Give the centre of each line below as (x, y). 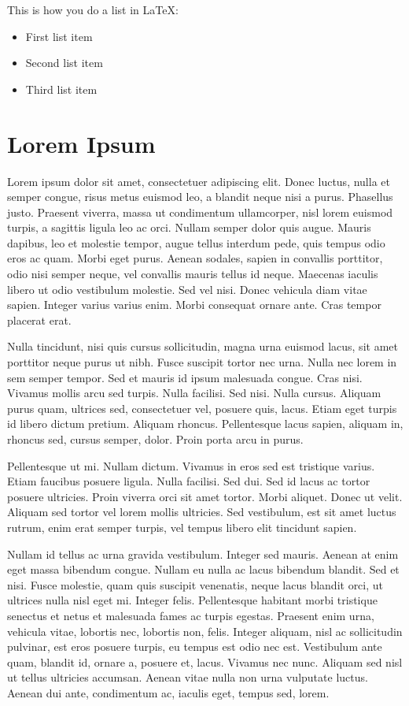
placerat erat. (39, 320)
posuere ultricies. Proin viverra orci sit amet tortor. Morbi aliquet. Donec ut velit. (205, 496)
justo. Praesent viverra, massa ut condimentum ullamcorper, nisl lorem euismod (200, 212)
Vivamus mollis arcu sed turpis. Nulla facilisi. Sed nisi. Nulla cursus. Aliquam (194, 393)
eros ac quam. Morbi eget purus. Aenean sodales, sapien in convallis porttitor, (195, 258)
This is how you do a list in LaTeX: (93, 9)
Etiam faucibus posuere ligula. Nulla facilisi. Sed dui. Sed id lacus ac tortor (189, 481)
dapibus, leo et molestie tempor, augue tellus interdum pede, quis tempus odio (196, 242)
